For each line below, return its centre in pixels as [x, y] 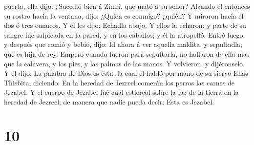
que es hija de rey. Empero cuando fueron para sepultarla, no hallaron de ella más [127, 53]
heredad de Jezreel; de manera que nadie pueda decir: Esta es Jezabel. [109, 101]
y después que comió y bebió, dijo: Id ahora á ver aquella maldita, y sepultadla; [123, 44]
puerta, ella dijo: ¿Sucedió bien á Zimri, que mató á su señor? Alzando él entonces [127, 6]
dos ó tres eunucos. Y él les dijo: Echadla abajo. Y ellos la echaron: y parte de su [125, 25]
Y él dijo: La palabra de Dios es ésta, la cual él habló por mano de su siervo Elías [126, 73]
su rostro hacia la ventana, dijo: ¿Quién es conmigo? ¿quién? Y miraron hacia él [124, 15]
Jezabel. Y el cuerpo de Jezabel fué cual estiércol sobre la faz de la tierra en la [121, 92]
